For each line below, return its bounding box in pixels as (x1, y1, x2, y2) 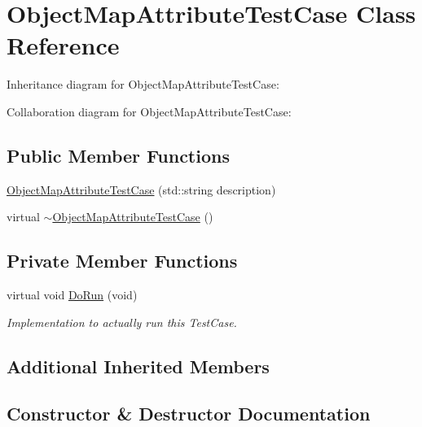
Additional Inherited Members (7, 353, 270, 378)
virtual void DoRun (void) (7, 286, 138, 303)
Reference (7, 28, 120, 62)
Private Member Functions (7, 248, 238, 273)
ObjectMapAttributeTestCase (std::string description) (7, 181, 276, 198)
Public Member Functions (7, 142, 230, 168)
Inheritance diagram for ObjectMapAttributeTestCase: (7, 76, 279, 93)
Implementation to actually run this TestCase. (7, 313, 237, 330)
